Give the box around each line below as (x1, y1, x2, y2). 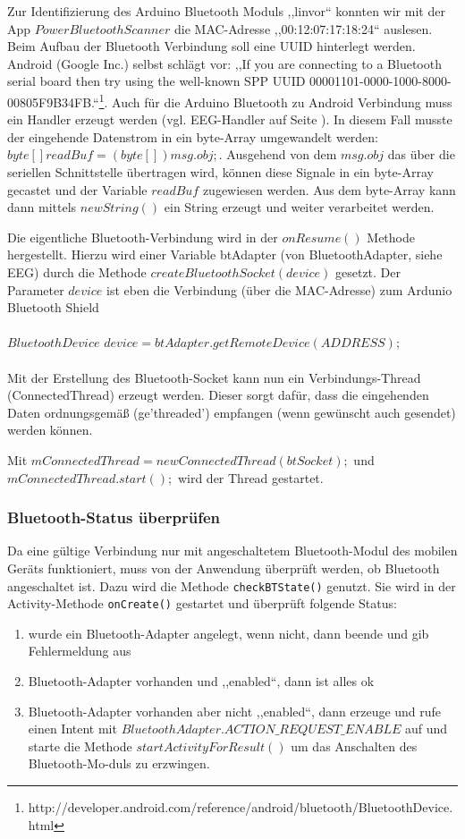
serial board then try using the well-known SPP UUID (7, 72, 306, 90)
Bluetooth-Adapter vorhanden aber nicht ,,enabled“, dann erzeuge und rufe (28, 701, 442, 720)
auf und (405, 719, 448, 738)
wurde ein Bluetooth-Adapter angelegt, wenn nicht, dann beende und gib (28, 623, 429, 642)
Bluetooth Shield (7, 298, 99, 317)
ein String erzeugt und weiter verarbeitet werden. (164, 198, 435, 216)
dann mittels (7, 198, 77, 216)
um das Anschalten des (291, 736, 418, 755)
